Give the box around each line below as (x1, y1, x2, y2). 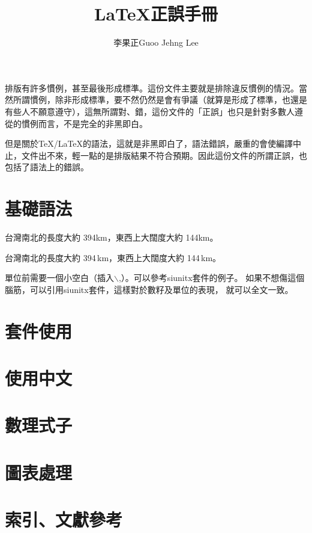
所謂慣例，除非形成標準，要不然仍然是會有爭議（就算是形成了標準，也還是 (13, 93, 307, 106)
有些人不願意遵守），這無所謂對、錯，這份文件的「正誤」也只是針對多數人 (5, 105, 295, 117)
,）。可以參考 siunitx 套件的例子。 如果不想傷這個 (118, 271, 305, 284)
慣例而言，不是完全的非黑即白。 (21, 117, 148, 129)
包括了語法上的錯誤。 (5, 161, 89, 173)
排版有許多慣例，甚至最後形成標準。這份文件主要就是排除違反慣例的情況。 (5, 81, 299, 94)
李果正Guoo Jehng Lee (113, 36, 199, 49)
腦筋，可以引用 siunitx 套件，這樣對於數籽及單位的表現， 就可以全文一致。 (5, 283, 293, 295)
